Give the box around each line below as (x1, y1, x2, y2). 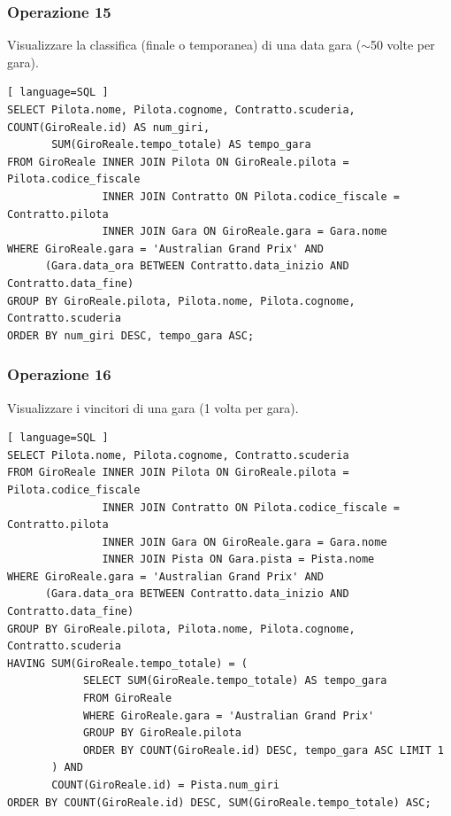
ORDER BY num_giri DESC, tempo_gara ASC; (7, 329, 255, 342)
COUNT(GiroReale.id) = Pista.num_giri (51, 779, 279, 791)
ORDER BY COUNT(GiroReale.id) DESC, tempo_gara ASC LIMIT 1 (82, 743, 444, 757)
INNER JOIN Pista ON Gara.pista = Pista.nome (102, 553, 375, 566)
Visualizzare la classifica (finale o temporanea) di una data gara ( (7, 35, 362, 54)
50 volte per (370, 35, 435, 54)
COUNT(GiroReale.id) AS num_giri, (7, 120, 210, 134)
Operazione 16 (7, 363, 111, 385)
